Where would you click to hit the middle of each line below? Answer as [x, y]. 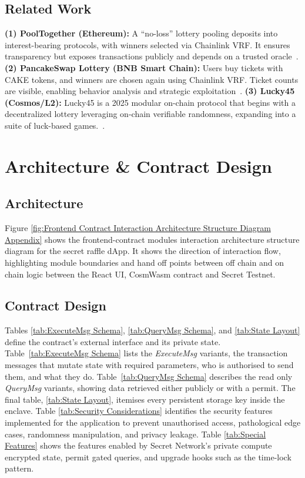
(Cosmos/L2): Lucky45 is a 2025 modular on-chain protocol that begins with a [150, 102]
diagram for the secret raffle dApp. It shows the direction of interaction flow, [143, 251]
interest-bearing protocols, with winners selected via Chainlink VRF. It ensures [148, 44]
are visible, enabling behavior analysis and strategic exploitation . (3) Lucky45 [150, 91]
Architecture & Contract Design [138, 166]
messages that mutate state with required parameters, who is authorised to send [149, 365]
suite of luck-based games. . [55, 125]
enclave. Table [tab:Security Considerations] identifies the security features [139, 411]
